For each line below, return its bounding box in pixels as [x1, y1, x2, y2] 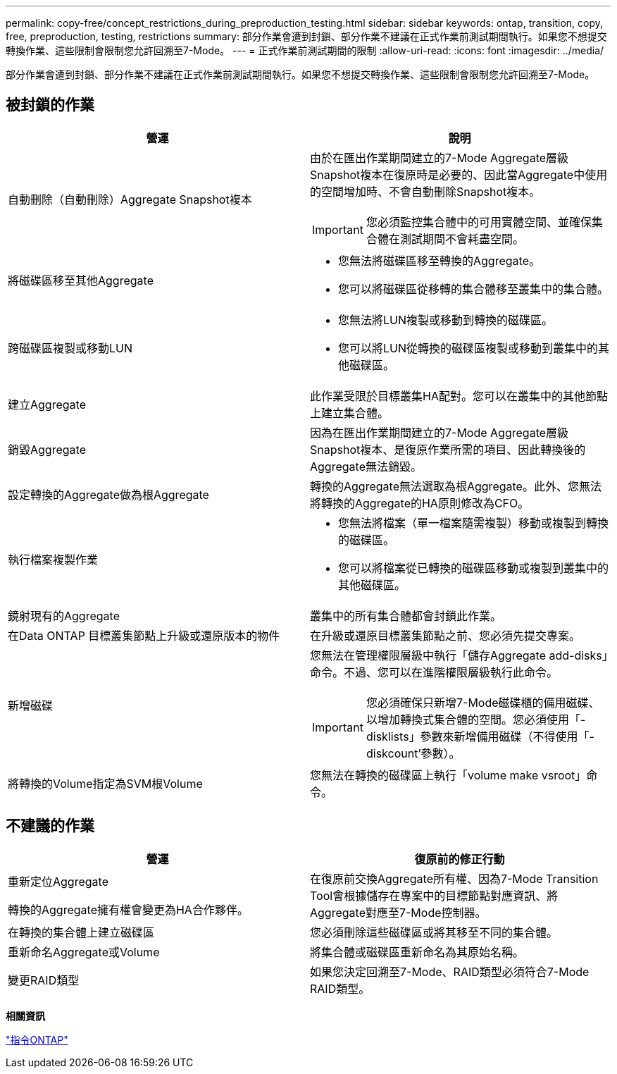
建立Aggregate [8, 397, 86, 412]
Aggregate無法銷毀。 [310, 459, 422, 474]
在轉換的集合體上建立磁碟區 [8, 925, 155, 939]
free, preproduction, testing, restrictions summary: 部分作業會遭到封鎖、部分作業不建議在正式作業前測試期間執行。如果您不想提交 [6, 30, 607, 42]
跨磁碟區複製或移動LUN [8, 340, 133, 355]
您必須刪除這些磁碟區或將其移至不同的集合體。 [310, 925, 559, 939]
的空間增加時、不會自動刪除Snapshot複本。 [310, 184, 541, 199]
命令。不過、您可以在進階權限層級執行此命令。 [310, 665, 559, 679]
